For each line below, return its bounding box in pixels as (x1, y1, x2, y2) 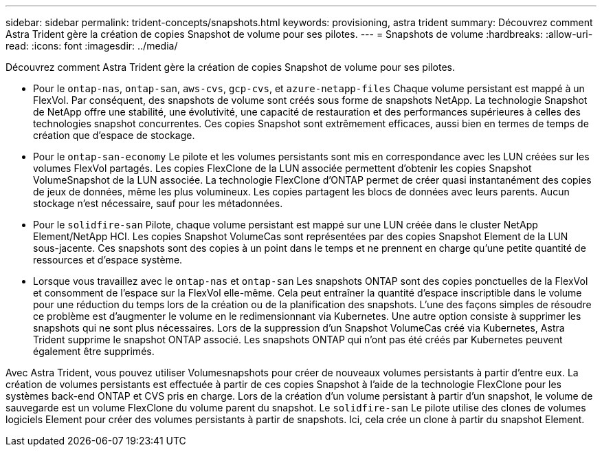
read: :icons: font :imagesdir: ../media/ (5, 40, 178, 52)
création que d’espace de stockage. (33, 129, 195, 141)
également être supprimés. (33, 345, 155, 357)
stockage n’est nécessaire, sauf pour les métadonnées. (33, 197, 283, 209)
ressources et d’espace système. (33, 254, 183, 266)
